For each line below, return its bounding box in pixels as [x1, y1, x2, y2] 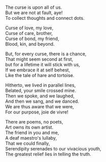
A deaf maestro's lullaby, [5, 135, 57, 141]
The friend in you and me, [5, 130, 59, 136]
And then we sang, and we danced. [5, 98, 80, 104]
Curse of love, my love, [5, 25, 54, 31]
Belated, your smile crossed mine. [5, 88, 76, 93]
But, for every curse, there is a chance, [5, 51, 87, 57]
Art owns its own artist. [5, 124, 54, 130]
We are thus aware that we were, [5, 104, 75, 109]
